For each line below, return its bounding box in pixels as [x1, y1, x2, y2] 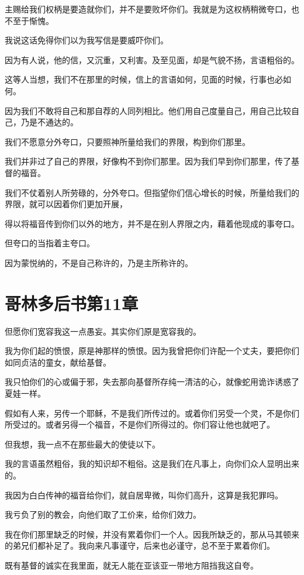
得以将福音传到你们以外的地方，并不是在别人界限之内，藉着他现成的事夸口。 [5, 217, 299, 229]
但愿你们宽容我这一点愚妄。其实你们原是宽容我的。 [5, 325, 201, 337]
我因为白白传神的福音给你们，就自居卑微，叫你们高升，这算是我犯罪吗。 [5, 488, 283, 501]
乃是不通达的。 [20, 116, 78, 128]
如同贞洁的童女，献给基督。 [5, 356, 111, 368]
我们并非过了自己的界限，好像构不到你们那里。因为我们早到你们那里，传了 [5, 155, 291, 167]
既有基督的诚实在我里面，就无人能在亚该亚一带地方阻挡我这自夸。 [5, 559, 258, 571]
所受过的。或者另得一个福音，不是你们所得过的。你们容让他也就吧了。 [5, 418, 275, 431]
